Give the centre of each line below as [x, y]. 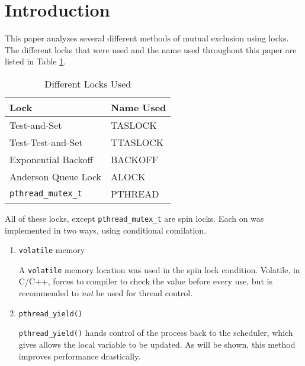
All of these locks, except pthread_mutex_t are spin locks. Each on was [134, 218]
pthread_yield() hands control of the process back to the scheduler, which [156, 333]
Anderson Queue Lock [56, 176]
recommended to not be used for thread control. [106, 293]
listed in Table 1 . [36, 61]
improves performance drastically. [80, 356]
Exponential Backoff [51, 159]
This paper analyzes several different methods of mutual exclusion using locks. [147, 38]
